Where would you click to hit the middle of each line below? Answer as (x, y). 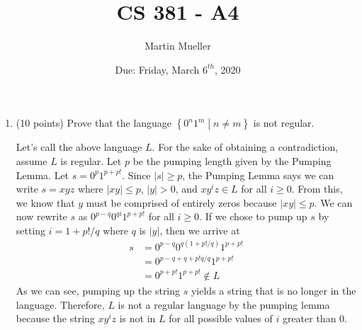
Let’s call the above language (79, 147)
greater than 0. (315, 318)
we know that (45, 202)
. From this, (317, 189)
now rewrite (41, 216)
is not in (137, 318)
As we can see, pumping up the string (98, 290)
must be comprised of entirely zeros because (181, 202)
